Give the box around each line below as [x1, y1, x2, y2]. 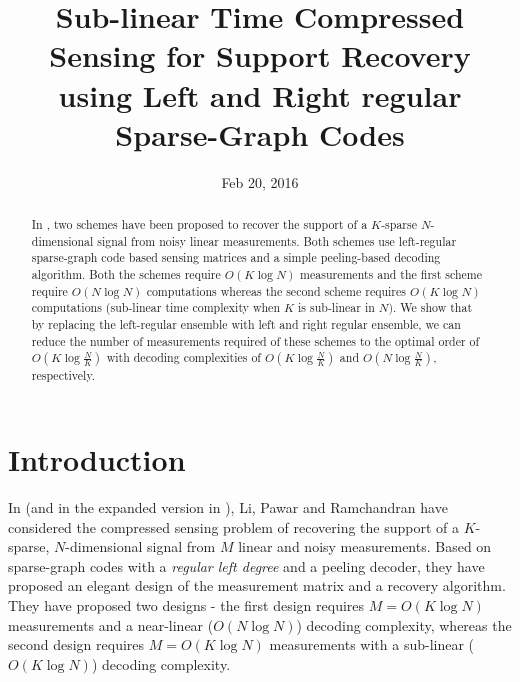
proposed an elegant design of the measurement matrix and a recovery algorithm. [8, 575, 506, 596]
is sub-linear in [298, 299, 375, 316]
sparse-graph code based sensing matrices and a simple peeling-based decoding [31, 249, 441, 266]
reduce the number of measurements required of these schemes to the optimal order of [31, 332, 480, 349]
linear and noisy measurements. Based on [238, 536, 492, 557]
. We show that [393, 299, 473, 316]
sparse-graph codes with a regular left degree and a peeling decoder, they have [8, 555, 485, 576]
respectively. [31, 367, 95, 384]
